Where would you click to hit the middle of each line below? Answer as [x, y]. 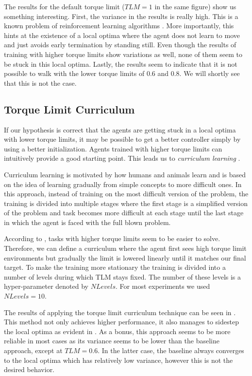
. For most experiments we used [163, 286]
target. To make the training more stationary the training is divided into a [115, 267]
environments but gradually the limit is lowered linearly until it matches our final [125, 257]
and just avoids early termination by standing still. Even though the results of [120, 45]
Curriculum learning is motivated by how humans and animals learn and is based [125, 174]
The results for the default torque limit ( [64, 6]
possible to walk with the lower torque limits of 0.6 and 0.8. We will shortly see [122, 73]
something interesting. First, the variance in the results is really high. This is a [121, 16]
